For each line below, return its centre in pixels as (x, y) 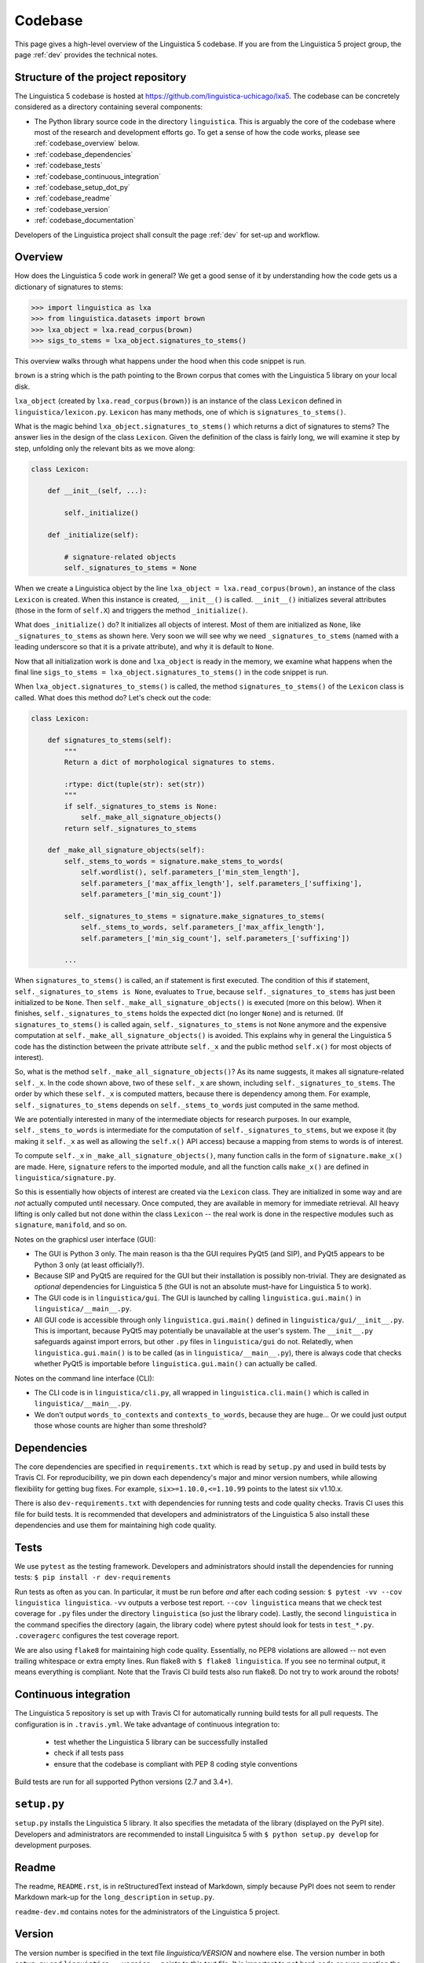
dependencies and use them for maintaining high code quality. (115, 1525)
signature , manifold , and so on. (71, 1225)
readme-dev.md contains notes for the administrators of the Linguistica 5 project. (147, 1911)
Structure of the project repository (101, 77)
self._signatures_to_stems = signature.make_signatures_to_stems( (195, 916)
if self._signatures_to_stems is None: (141, 806)
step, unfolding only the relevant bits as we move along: (105, 448)
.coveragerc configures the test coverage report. (97, 1636)
